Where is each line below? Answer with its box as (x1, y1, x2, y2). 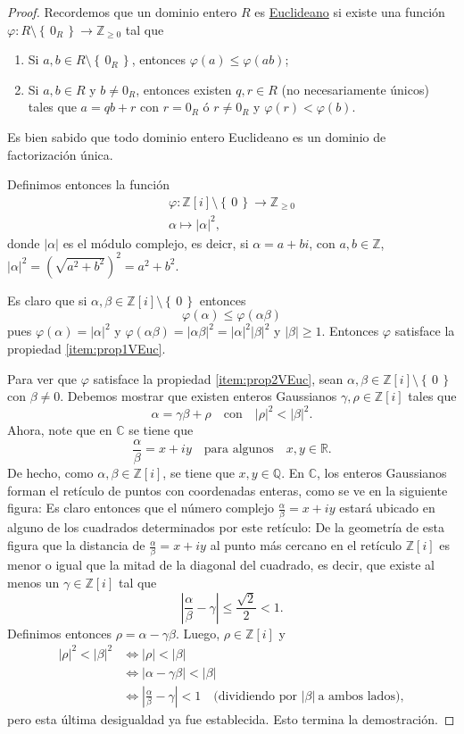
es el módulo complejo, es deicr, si (62, 233, 249, 252)
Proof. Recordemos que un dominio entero (7, 3, 237, 21)
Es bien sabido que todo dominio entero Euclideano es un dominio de (7, 127, 386, 146)
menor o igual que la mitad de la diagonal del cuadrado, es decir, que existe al (7, 555, 435, 574)
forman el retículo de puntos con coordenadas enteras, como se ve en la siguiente (7, 480, 448, 499)
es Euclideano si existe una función (254, 3, 445, 21)
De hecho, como (7, 463, 94, 481)
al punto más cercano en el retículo (210, 536, 402, 555)
